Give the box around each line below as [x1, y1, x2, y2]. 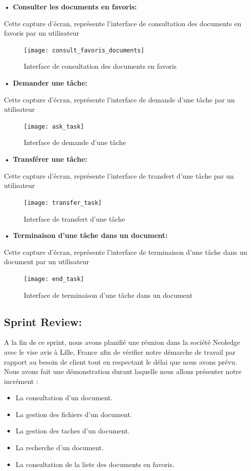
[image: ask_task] [24, 123, 84, 130]
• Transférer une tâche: [4, 154, 88, 164]
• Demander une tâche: [4, 78, 88, 88]
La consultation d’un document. [15, 392, 113, 403]
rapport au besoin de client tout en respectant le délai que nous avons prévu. [4, 356, 238, 367]
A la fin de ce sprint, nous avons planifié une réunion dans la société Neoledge [4, 337, 240, 347]
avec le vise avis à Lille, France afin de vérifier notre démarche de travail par [4, 346, 236, 357]
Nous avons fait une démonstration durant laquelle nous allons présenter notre [4, 366, 242, 377]
